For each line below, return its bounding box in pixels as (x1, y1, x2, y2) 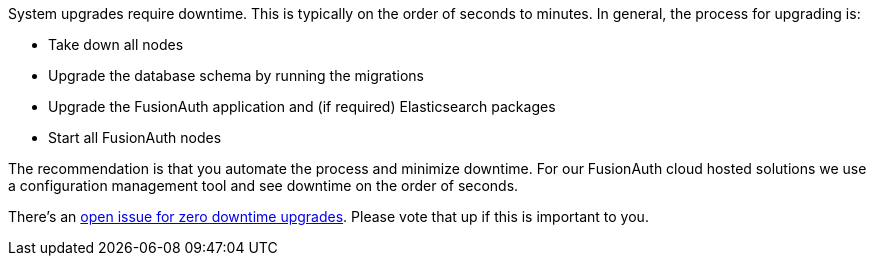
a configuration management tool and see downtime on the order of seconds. (8, 177, 519, 194)
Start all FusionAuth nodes (48, 129, 222, 146)
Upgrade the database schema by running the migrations (48, 67, 424, 84)
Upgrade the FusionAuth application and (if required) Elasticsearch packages (48, 98, 556, 115)
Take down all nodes (48, 36, 184, 53)
